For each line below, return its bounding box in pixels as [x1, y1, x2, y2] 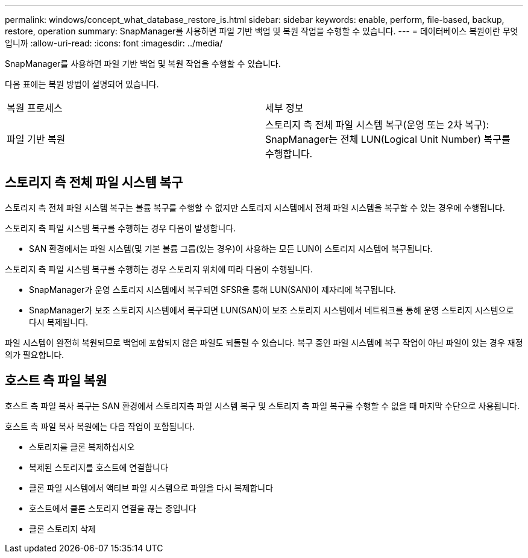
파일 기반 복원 [7, 133, 66, 145]
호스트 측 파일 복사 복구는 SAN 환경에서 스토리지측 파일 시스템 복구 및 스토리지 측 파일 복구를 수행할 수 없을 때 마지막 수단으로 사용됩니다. [5, 400, 520, 411]
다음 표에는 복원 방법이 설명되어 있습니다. [5, 79, 159, 89]
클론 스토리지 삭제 [29, 523, 96, 534]
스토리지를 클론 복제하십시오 [29, 441, 135, 452]
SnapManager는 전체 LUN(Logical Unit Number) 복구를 [265, 133, 511, 145]
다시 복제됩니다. [29, 316, 89, 327]
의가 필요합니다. [5, 349, 64, 360]
